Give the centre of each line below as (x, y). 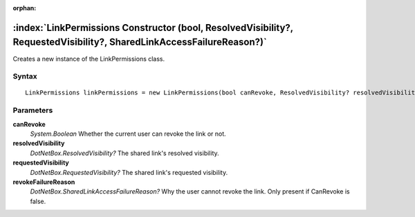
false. (38, 201)
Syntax (25, 76)
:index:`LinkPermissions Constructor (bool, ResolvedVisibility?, (153, 28)
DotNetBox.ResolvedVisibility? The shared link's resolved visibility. (124, 153)
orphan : (25, 8)
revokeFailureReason (44, 182)
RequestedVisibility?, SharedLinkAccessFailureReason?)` (140, 42)
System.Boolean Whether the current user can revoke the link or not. (128, 134)
